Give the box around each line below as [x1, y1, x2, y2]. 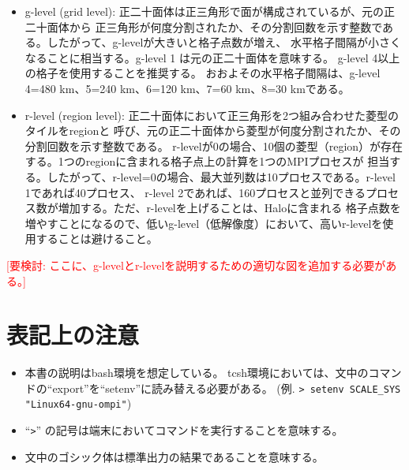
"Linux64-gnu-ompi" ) [24, 395, 132, 412]
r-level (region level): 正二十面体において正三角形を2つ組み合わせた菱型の [24, 106, 400, 123]
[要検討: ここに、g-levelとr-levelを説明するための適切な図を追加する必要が [6, 256, 386, 273]
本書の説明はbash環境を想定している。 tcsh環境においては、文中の [24, 364, 369, 381]
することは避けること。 [36, 230, 158, 247]
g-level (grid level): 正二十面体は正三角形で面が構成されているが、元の [24, 3, 385, 19]
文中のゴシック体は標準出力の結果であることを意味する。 [24, 448, 324, 464]
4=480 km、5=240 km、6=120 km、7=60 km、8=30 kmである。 [24, 80, 350, 96]
